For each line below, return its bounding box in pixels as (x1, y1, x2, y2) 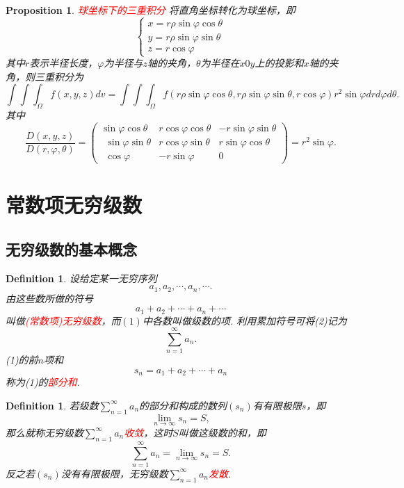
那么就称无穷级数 (6, 425, 83, 439)
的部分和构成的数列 (139, 398, 227, 412)
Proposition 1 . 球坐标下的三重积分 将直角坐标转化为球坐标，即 (6, 3, 296, 17)
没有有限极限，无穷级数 (60, 466, 168, 480)
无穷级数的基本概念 (6, 238, 137, 259)
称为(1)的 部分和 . (6, 375, 80, 389)
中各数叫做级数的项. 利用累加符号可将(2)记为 (142, 313, 347, 327)
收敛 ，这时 (124, 425, 173, 439)
